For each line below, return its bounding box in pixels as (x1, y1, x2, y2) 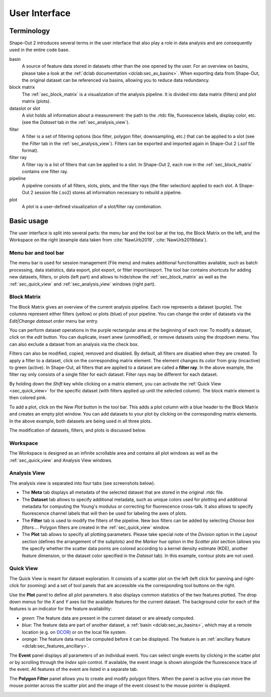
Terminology (9, 27, 50, 35)
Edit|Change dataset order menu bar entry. (9, 318, 99, 324)
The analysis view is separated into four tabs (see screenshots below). (9, 480, 156, 486)
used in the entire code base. (9, 47, 70, 53)
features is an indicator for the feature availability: (9, 606, 112, 612)
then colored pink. (9, 394, 47, 401)
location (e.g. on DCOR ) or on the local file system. (22, 629, 127, 635)
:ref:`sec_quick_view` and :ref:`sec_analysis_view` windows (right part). (9, 281, 156, 287)
